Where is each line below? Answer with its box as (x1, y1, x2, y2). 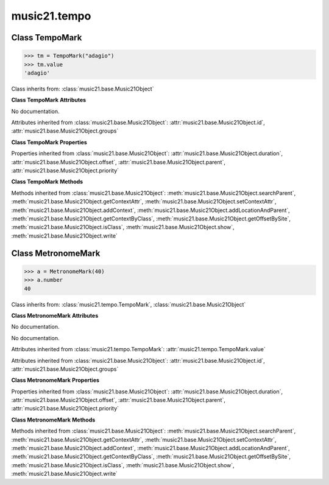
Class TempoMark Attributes (11, 97, 87, 104)
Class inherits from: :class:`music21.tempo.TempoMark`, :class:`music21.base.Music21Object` (11, 301, 246, 308)
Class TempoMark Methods (11, 178, 83, 186)
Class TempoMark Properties (11, 138, 88, 146)
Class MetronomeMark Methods (11, 416, 96, 423)
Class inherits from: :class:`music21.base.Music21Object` (11, 85, 154, 92)
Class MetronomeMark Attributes (11, 312, 99, 319)
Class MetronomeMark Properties (11, 376, 100, 384)
